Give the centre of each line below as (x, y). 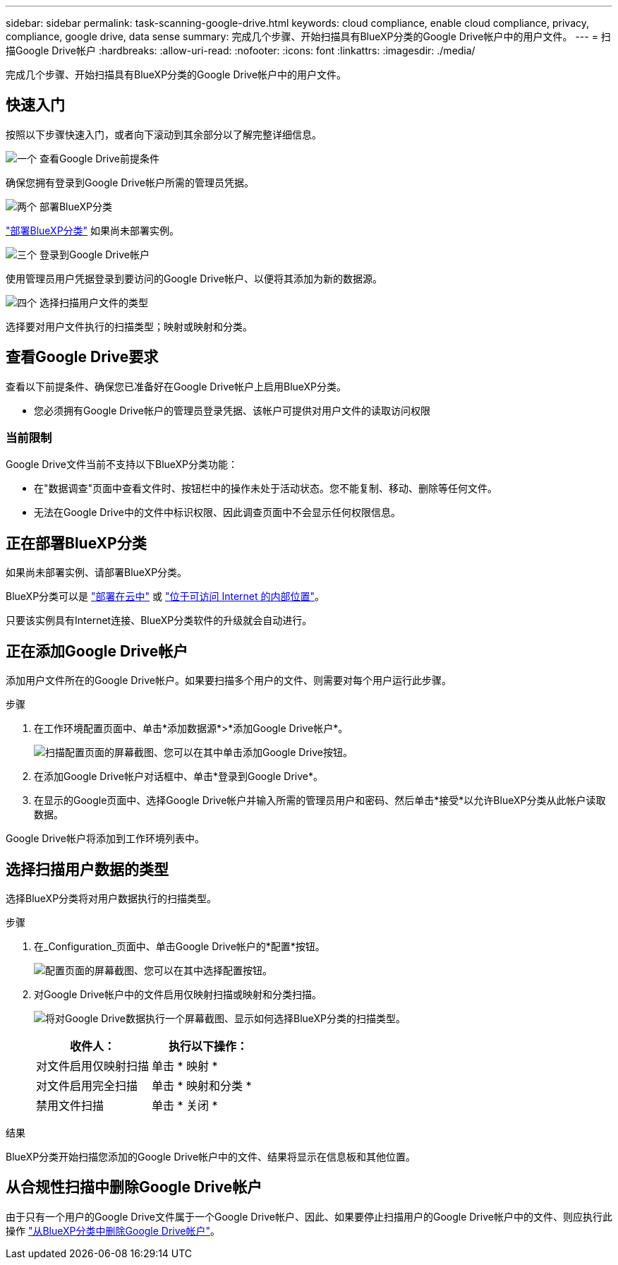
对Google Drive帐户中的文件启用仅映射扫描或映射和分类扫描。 (178, 994)
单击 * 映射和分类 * (202, 1085)
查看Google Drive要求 (82, 357)
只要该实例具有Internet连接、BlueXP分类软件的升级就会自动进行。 (159, 620)
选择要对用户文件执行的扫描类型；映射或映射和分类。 (129, 326)
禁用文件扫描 (70, 1105)
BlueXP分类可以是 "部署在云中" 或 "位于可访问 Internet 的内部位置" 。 (165, 596)
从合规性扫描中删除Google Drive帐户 (134, 1187)
